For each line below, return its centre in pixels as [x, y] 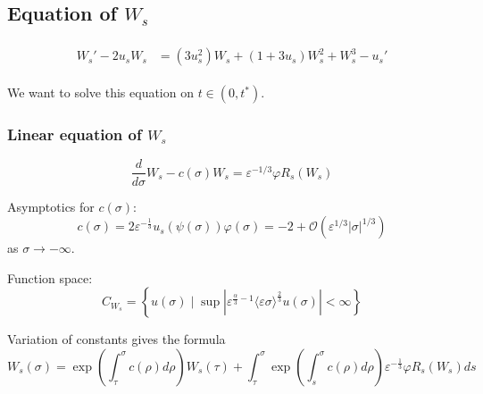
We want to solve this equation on [100, 92]
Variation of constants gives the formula [117, 339]
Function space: [50, 277]
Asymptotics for [51, 206]
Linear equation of [75, 134]
